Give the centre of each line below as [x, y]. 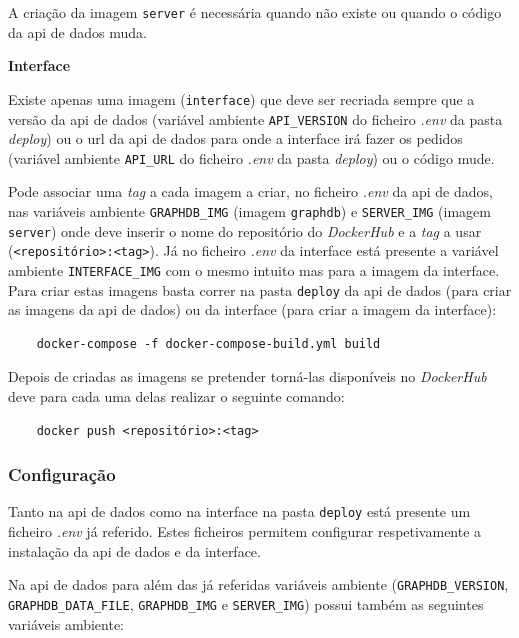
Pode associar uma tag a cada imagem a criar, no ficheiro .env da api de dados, [250, 191]
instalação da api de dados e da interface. [134, 550]
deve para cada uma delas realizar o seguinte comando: [176, 396]
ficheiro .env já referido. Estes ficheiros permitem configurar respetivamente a [245, 531]
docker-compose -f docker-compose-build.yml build [208, 343]
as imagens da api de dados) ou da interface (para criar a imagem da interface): [252, 309]
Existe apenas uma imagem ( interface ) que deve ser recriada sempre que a [241, 98]
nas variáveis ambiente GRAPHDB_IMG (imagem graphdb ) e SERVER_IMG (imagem [249, 211]
